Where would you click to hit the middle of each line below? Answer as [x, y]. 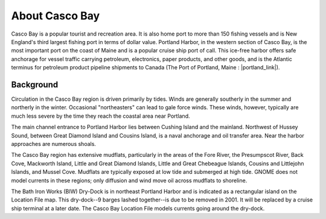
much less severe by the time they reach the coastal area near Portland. [101, 116]
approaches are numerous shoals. [54, 144]
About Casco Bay [56, 16]
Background [35, 84]
